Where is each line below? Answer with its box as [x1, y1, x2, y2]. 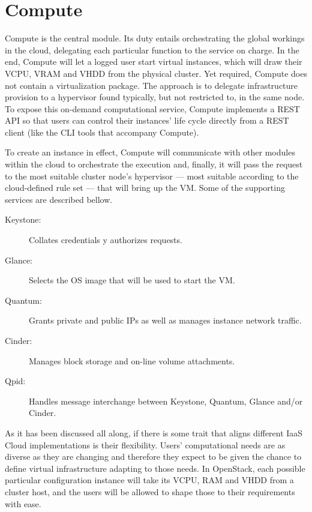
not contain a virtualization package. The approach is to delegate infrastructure [5, 79, 298, 91]
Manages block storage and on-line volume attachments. [29, 354, 235, 367]
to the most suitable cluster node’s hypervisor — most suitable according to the [5, 169, 299, 182]
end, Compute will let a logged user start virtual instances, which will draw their [5, 55, 302, 68]
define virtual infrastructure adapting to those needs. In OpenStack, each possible [5, 462, 305, 474]
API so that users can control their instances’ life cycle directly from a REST [5, 114, 289, 127]
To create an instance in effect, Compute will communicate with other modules [5, 146, 295, 158]
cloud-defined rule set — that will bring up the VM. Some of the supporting [5, 181, 285, 194]
